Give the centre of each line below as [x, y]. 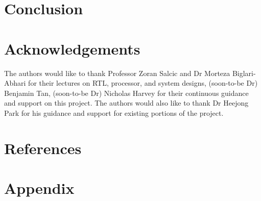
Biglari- [244, 73]
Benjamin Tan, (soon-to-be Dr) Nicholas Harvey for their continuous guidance [126, 93]
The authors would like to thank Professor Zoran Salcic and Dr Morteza [117, 73]
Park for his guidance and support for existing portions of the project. [114, 112]
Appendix [39, 188]
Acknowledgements [72, 48]
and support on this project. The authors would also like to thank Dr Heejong [126, 103]
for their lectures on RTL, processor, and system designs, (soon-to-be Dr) [143, 83]
